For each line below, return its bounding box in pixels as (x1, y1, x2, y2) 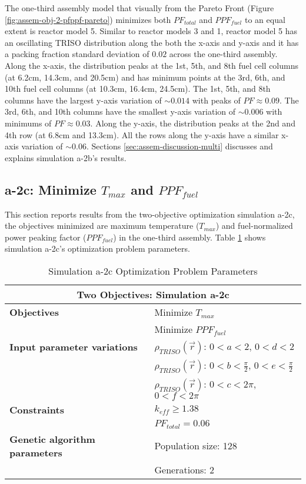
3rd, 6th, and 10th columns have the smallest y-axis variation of (5, 105, 235, 118)
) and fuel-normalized (215, 219, 293, 232)
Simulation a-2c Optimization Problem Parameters (48, 263, 258, 278)
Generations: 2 (154, 462, 215, 476)
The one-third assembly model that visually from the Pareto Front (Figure (5, 2, 274, 14)
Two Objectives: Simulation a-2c (76, 287, 229, 301)
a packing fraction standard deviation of (5, 48, 149, 60)
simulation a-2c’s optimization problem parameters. (5, 242, 190, 255)
